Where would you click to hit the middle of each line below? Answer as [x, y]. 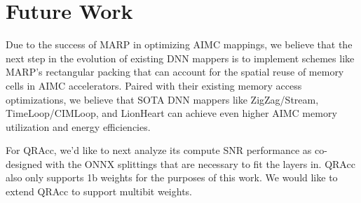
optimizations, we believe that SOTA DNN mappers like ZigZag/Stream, [162, 99]
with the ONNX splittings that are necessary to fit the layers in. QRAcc [200, 163]
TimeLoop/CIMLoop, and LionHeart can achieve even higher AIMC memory [171, 113]
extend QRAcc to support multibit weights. [99, 191]
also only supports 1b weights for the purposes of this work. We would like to [172, 177]
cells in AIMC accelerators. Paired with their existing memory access [154, 85]
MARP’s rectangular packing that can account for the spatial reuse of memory [175, 72]
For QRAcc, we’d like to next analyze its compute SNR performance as [159, 150]
